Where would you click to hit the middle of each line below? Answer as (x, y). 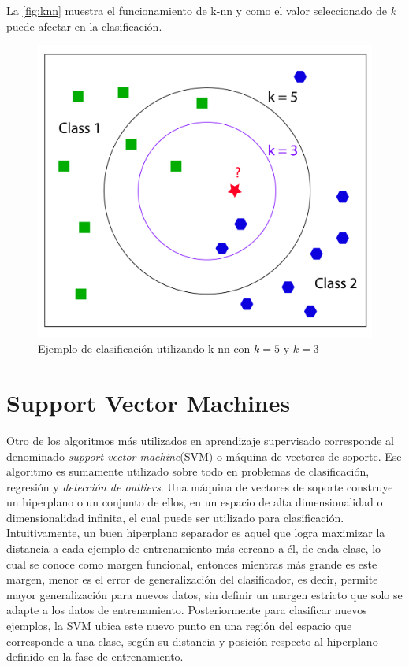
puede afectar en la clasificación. (84, 26)
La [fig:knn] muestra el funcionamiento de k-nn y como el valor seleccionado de (197, 10)
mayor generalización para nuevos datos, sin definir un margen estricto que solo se (204, 594)
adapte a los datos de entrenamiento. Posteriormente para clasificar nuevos (187, 610)
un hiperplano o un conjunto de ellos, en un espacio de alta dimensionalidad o (195, 502)
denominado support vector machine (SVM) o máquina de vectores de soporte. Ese (204, 456)
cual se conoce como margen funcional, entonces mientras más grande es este (192, 563)
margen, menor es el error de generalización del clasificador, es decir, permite (192, 579)
